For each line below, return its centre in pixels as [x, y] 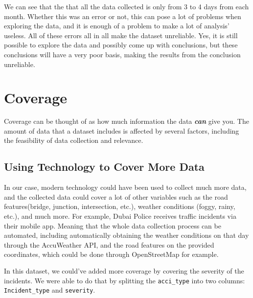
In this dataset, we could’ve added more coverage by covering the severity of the [124, 271]
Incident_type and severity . [50, 290]
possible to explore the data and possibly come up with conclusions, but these [121, 45]
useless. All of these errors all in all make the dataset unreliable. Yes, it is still [121, 35]
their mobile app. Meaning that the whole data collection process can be [113, 225]
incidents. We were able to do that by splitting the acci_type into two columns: [125, 280]
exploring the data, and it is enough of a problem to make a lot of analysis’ [117, 26]
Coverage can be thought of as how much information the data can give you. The [126, 121]
